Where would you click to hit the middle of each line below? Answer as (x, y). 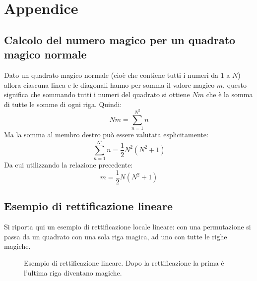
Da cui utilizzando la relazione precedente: (68, 165)
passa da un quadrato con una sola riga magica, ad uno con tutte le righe (116, 236)
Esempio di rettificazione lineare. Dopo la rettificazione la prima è (124, 262)
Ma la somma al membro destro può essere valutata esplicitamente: (106, 135)
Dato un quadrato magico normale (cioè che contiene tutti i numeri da (111, 75)
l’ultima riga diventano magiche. (73, 272)
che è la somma (229, 94)
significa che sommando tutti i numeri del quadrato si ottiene (97, 94)
